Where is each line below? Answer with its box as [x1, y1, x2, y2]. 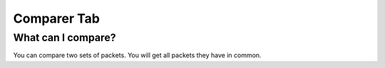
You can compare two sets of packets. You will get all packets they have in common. [13, 51, 262, 59]
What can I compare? [13, 31, 117, 44]
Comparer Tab [13, 11, 100, 26]
